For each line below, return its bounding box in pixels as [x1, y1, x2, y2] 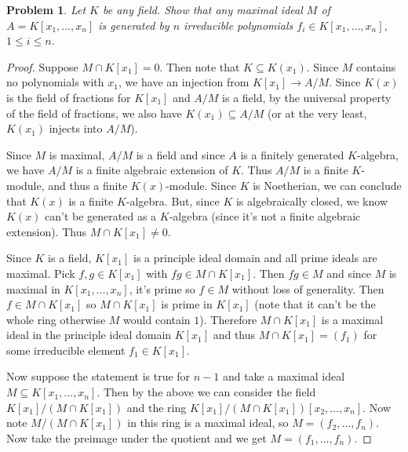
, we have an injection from [118, 74, 250, 90]
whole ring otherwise [6, 311, 106, 327]
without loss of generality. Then [231, 280, 384, 297]
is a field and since [136, 146, 225, 162]
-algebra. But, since [126, 192, 220, 209]
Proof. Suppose [6, 58, 78, 75]
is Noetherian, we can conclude [253, 177, 402, 193]
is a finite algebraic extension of [75, 162, 228, 178]
